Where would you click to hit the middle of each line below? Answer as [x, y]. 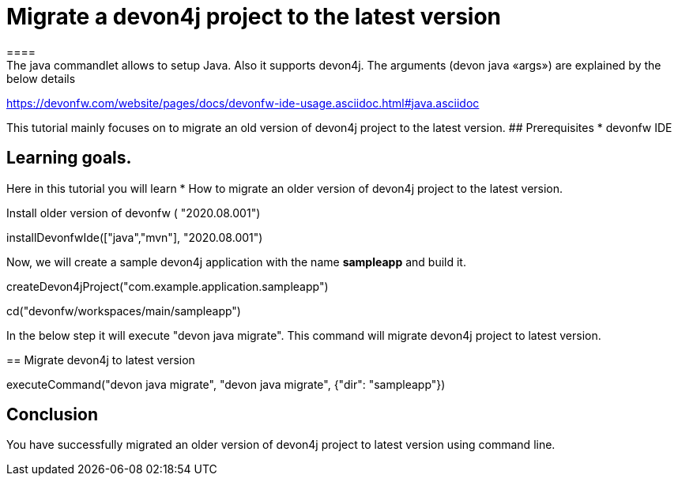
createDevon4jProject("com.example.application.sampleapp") [168, 286]
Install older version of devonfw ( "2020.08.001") [134, 213]
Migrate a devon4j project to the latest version [254, 17]
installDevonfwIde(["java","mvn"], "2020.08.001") [135, 237]
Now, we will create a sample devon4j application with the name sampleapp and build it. [236, 262]
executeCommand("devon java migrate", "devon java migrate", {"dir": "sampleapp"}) [226, 384]
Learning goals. [69, 158]
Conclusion [53, 415]
